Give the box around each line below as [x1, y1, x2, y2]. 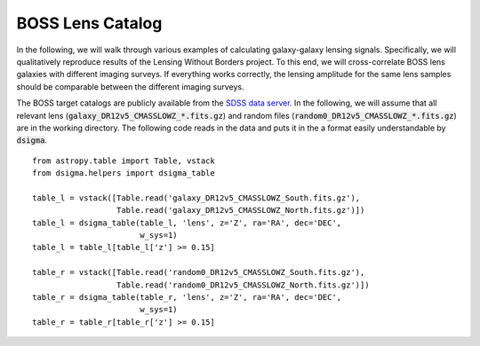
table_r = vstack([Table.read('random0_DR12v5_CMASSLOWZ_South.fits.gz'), [32, 267, 365, 278]
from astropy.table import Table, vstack [32, 155, 215, 166]
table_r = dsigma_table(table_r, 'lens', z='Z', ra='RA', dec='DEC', [32, 292, 342, 302]
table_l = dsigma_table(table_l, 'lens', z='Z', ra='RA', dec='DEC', [32, 217, 342, 228]
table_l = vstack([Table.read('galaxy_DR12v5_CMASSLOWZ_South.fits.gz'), [32, 193, 361, 203]
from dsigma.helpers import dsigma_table [32, 169, 215, 178]
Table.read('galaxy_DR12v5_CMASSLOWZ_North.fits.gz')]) [116, 205, 365, 216]
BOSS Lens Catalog [16, 13, 163, 33]
